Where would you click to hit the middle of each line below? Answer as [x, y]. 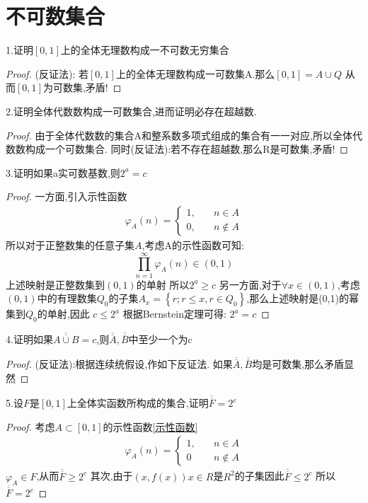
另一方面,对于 [250, 284]
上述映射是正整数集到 [55, 284]
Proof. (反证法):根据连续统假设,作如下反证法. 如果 [119, 364]
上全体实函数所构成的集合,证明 [138, 403]
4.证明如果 [29, 339]
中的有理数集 [67, 298]
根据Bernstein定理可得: [174, 314]
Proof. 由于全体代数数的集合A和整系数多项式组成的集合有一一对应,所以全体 [179, 135]
